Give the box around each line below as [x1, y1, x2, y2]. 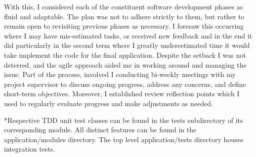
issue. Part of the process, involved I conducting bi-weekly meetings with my [4, 69, 236, 79]
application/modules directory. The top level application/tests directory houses [4, 134, 244, 144]
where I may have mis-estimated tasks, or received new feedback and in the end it [4, 30, 253, 40]
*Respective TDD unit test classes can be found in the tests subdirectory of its [4, 115, 243, 125]
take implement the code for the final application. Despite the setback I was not [4, 49, 246, 60]
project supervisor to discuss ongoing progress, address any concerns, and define [4, 78, 246, 89]
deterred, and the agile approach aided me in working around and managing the [4, 59, 247, 70]
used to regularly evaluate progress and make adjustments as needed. [4, 98, 213, 108]
